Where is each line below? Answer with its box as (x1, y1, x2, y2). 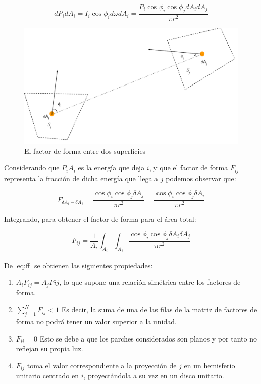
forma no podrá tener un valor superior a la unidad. (16, 316, 177, 326)
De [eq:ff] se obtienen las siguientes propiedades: (4, 260, 153, 270)
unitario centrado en (16, 370, 79, 381)
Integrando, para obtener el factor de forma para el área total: (4, 214, 196, 224)
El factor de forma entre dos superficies (24, 145, 146, 156)
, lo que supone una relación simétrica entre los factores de (59, 277, 241, 287)
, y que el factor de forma (149, 162, 228, 173)
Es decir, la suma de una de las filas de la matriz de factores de (61, 304, 257, 315)
